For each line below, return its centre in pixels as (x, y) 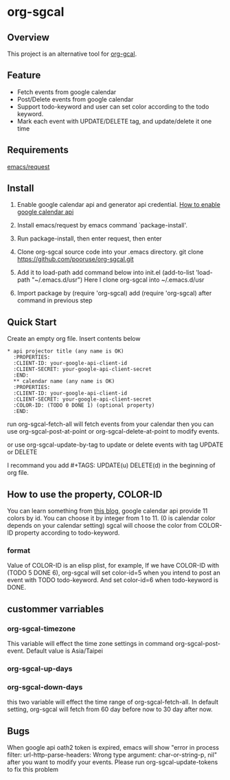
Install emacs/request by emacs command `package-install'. (102, 225)
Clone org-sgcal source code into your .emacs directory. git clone (110, 252)
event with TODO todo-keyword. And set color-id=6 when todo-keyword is (113, 580)
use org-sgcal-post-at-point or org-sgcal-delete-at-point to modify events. (113, 432)
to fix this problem (33, 770)
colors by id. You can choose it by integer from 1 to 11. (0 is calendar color (111, 518)
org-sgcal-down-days (45, 687)
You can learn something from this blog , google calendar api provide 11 (107, 511)
